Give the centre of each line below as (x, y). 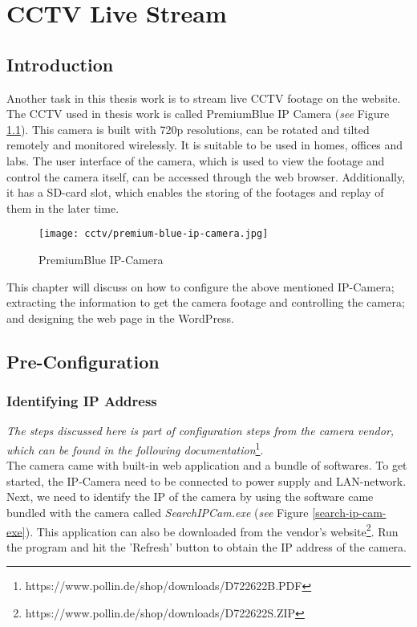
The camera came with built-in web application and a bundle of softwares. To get (207, 465)
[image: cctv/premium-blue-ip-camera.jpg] (154, 234)
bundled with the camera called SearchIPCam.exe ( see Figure (158, 512)
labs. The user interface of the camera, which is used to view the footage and (196, 160)
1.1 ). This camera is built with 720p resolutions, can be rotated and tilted (188, 129)
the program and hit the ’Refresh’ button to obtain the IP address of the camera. (207, 546)
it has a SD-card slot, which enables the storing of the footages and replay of (195, 192)
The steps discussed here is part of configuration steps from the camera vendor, (200, 431)
